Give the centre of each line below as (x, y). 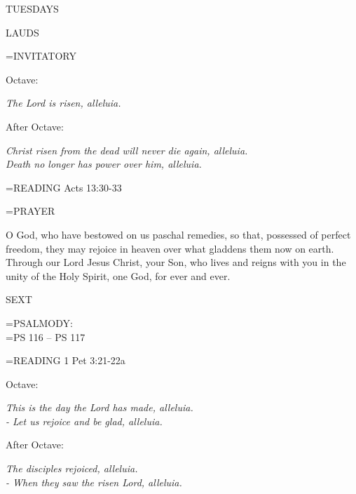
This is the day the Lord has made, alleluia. (100, 407)
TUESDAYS (32, 8)
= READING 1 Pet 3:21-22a (66, 360)
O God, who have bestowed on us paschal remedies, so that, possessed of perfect (178, 234)
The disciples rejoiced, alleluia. (72, 468)
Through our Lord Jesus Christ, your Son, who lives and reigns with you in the (176, 262)
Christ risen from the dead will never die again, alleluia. (127, 150)
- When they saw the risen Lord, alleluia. (94, 482)
